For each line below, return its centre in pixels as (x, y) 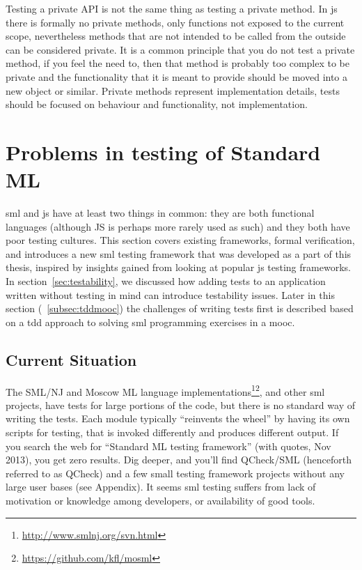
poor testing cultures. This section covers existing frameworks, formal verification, (180, 240)
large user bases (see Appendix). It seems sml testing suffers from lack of (161, 487)
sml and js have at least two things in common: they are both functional (160, 213)
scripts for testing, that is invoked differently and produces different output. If (172, 432)
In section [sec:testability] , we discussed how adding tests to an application (166, 281)
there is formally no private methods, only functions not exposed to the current (175, 22)
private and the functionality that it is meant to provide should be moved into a (177, 76)
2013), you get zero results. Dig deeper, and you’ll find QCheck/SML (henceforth (179, 460)
